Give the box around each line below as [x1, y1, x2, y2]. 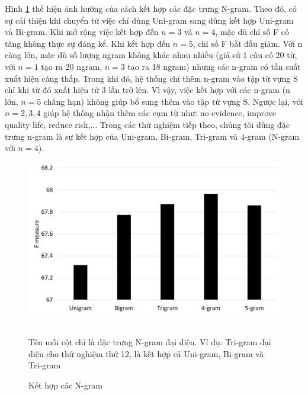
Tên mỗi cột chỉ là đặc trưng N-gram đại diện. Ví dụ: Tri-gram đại [28, 336, 271, 348]
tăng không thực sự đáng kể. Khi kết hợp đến [5, 37, 170, 49]
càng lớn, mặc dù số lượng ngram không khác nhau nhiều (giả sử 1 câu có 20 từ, [5, 49, 297, 61]
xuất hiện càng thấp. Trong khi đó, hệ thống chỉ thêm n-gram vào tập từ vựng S [5, 72, 298, 84]
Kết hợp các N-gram [28, 378, 102, 391]
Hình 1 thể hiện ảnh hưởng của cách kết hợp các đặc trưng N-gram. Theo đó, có [5, 2, 297, 14]
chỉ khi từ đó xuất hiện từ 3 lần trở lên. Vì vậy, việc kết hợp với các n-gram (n [5, 84, 290, 96]
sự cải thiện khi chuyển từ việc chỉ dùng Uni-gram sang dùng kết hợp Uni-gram [5, 14, 294, 26]
